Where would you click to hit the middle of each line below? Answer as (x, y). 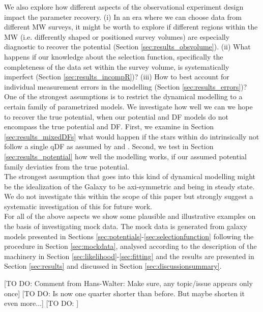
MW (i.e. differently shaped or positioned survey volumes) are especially (117, 36)
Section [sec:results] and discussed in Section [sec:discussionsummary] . (113, 266)
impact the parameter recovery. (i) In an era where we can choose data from (123, 17)
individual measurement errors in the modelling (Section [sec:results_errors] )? (126, 86)
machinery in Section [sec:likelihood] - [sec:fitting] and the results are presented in (129, 256)
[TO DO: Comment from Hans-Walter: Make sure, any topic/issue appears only (128, 283)
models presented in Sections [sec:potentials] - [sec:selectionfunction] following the (129, 236)
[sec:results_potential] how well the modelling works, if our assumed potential (125, 156)
